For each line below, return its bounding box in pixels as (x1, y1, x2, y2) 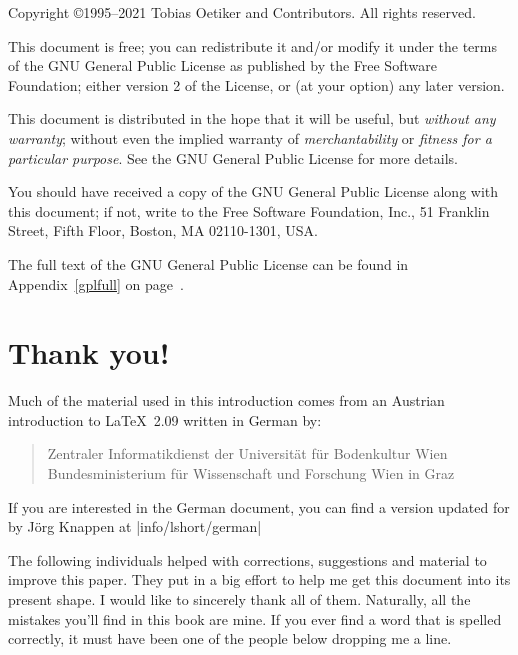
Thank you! (8, 332, 170, 373)
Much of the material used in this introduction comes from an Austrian (8, 390, 445, 411)
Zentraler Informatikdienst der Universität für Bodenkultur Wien (47, 443, 448, 464)
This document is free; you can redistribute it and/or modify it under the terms (8, 35, 498, 56)
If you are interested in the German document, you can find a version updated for (8, 496, 510, 517)
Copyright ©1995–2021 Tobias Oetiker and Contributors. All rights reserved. (8, 2, 476, 22)
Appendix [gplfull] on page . (8, 273, 184, 294)
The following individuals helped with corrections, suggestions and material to (8, 549, 487, 570)
